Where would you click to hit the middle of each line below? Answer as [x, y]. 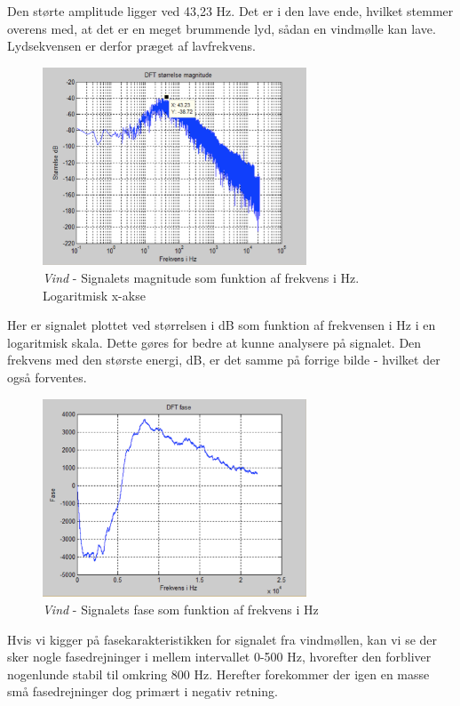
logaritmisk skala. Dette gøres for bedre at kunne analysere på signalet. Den [214, 342]
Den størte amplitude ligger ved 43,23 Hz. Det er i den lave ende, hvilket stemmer [230, 11]
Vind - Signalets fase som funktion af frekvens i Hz [181, 610]
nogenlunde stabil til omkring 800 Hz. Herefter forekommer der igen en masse [218, 674]
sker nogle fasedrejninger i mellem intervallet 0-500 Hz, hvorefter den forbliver [219, 657]
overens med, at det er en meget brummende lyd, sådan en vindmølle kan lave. [222, 28]
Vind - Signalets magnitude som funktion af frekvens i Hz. [201, 277]
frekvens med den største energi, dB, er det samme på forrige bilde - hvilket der [224, 360]
